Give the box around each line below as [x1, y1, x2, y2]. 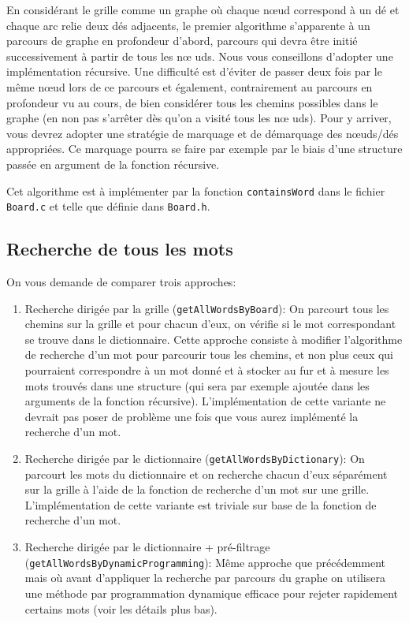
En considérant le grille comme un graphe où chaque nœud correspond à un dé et [6, 2, 400, 17]
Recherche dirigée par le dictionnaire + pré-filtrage [24, 539, 270, 555]
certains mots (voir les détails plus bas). [24, 600, 218, 617]
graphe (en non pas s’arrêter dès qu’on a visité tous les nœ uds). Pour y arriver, [6, 110, 392, 126]
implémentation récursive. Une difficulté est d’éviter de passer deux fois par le [6, 63, 382, 80]
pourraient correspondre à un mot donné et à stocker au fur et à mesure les [24, 362, 389, 379]
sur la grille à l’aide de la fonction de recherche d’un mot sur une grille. [24, 481, 370, 498]
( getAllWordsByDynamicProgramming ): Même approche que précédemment [24, 554, 386, 570]
